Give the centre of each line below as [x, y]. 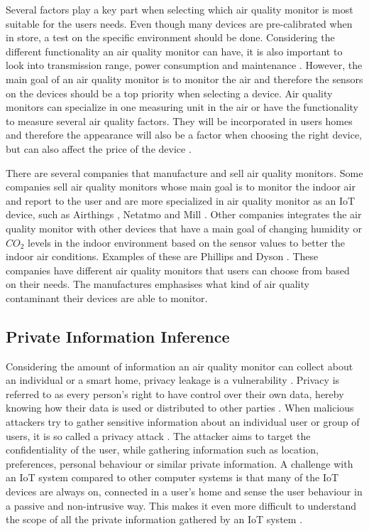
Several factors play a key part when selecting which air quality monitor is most [180, 9]
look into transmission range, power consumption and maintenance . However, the [184, 65]
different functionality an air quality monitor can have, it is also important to [174, 51]
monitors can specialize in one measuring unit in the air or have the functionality [182, 107]
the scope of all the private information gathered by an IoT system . [154, 519]
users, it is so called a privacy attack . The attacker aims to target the [158, 435]
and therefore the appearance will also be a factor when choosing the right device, [184, 135]
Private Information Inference [118, 336]
